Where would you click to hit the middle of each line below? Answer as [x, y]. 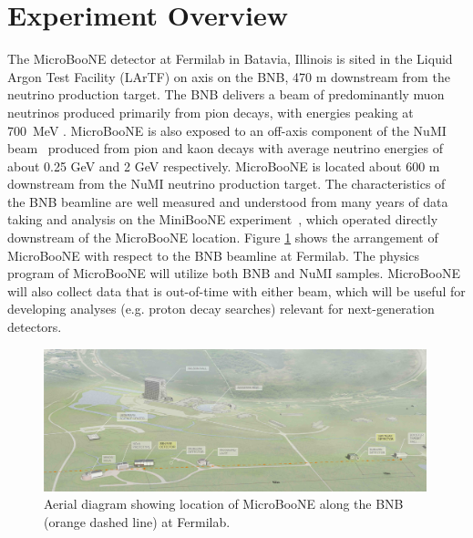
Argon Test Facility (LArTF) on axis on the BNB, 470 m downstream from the [229, 76]
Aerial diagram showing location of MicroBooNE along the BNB [224, 504]
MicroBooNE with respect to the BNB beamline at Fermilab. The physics [214, 255]
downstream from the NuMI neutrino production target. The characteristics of [226, 184]
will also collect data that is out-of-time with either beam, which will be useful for [236, 290]
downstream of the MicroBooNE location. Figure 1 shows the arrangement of [223, 238]
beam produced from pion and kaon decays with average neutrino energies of [225, 148]
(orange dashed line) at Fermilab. [137, 521]
